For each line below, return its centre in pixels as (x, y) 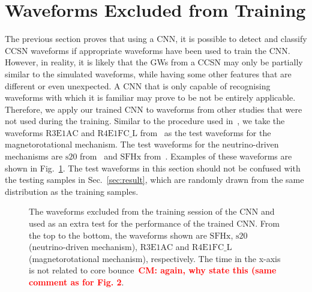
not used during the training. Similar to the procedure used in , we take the (145, 121)
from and (99, 156)
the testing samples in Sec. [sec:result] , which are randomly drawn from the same (154, 180)
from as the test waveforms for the (205, 132)
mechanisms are (34, 156)
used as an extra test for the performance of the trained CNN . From (154, 223)
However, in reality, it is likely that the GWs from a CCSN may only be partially (154, 62)
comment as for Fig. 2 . (76, 282)
